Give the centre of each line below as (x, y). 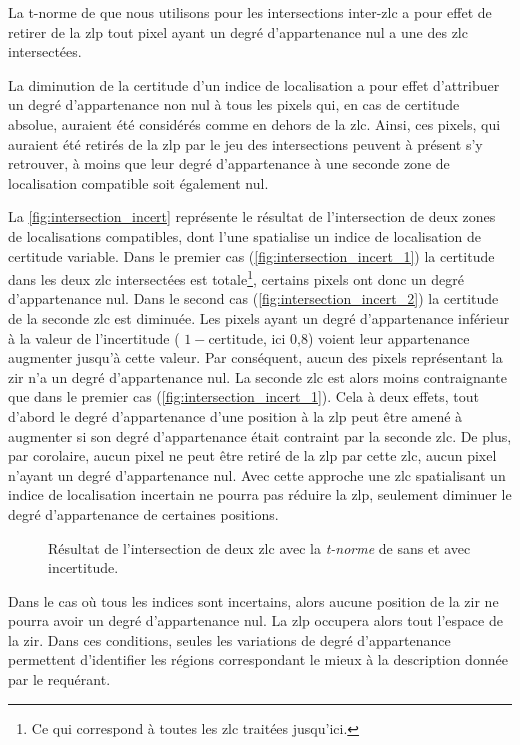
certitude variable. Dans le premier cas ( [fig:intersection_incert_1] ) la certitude (251, 255)
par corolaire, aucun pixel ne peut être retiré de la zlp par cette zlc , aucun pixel (252, 455)
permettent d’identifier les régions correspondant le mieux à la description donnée (258, 659)
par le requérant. (59, 679)
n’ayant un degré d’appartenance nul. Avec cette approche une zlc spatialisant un (257, 474)
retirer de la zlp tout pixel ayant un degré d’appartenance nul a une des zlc (238, 31)
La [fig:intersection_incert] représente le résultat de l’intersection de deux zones (252, 216)
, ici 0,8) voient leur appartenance (366, 337)
